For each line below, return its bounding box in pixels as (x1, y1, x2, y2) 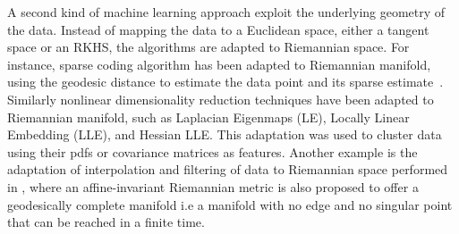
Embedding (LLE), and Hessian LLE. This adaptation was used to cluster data (7, 125, 442, 144)
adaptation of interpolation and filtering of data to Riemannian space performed (7, 160, 448, 179)
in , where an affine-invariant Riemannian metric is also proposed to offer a (7, 177, 419, 196)
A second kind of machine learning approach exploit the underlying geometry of (7, 3, 446, 21)
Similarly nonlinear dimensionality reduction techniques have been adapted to (7, 89, 434, 108)
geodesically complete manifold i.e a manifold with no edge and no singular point (7, 195, 453, 213)
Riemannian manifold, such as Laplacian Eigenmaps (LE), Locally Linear (7, 107, 410, 126)
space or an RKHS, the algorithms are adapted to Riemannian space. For (7, 38, 410, 56)
